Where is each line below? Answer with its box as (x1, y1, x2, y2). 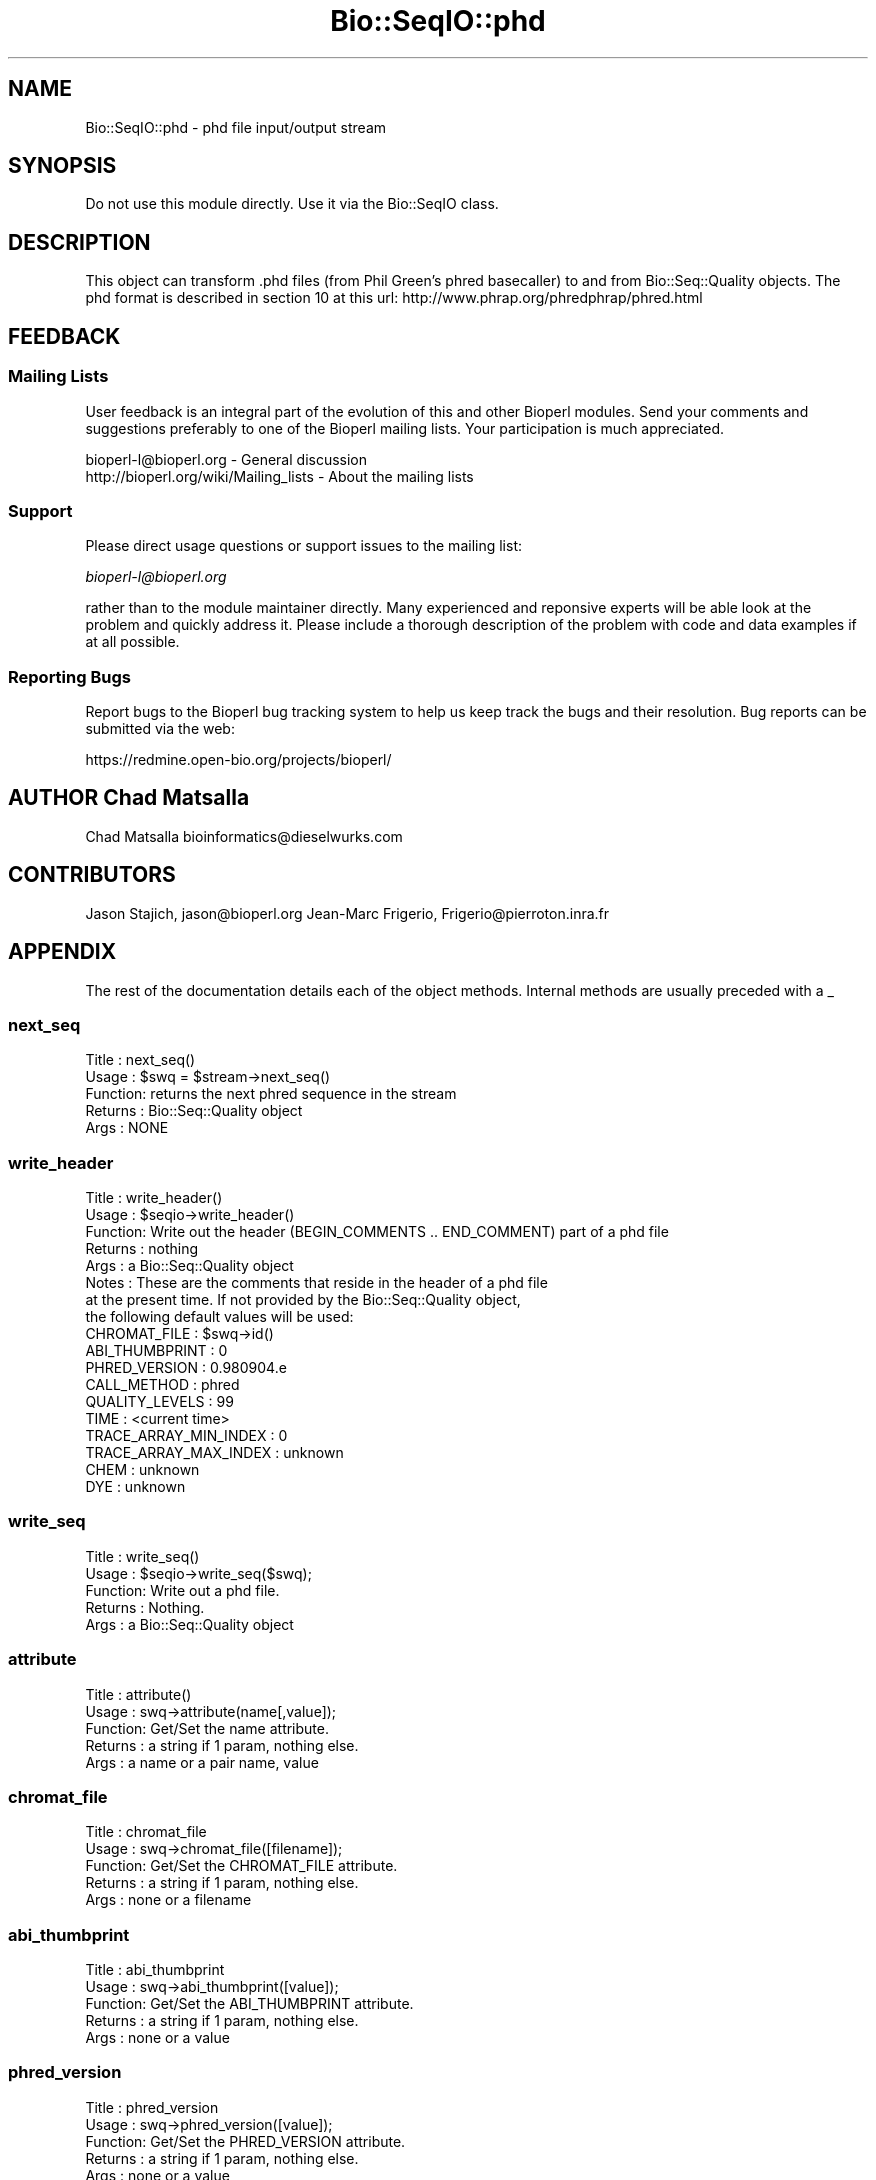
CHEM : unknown (85, 1461, 200, 1479)
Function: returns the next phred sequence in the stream (85, 1085, 457, 1103)
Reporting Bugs (8, 666, 131, 687)
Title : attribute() (85, 1685, 192, 1703)
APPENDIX (8, 939, 117, 965)
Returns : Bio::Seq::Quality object (85, 1102, 303, 1120)
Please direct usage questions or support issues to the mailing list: (85, 537, 522, 555)
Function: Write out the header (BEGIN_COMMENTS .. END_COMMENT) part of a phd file (85, 1223, 669, 1241)
